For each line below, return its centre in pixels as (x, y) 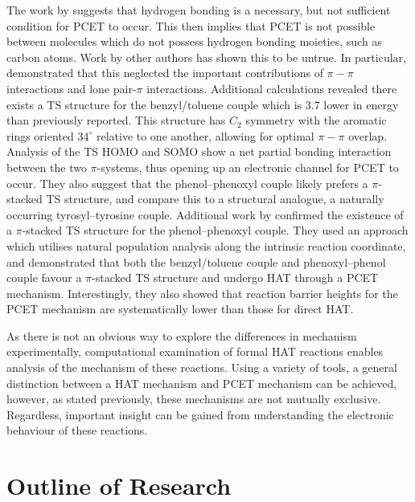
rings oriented (40, 135)
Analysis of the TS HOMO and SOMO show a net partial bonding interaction (199, 151)
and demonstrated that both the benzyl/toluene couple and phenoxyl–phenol (196, 261)
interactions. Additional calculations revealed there (272, 88)
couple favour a (44, 278)
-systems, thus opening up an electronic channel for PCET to (248, 167)
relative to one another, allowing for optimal (205, 135)
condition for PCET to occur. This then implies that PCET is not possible (191, 25)
